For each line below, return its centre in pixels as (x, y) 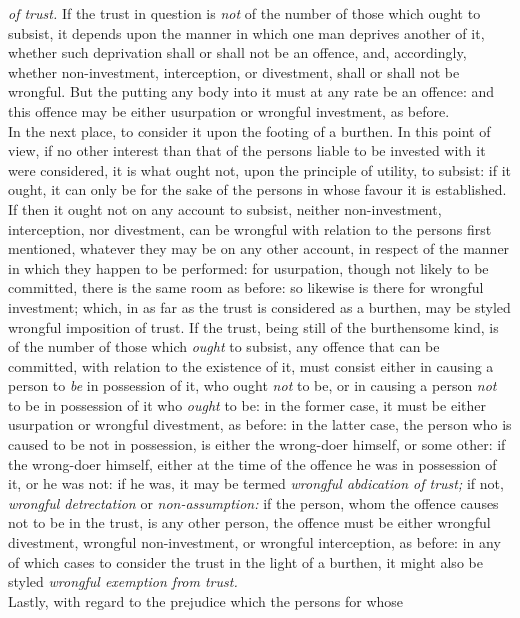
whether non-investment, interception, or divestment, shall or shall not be (234, 71)
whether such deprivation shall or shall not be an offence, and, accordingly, (237, 52)
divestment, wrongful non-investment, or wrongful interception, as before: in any (254, 542)
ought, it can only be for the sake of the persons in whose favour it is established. (257, 189)
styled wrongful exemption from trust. (123, 581)
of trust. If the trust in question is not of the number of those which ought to (244, 13)
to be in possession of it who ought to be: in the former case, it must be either (247, 404)
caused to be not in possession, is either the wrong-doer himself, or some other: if (257, 444)
